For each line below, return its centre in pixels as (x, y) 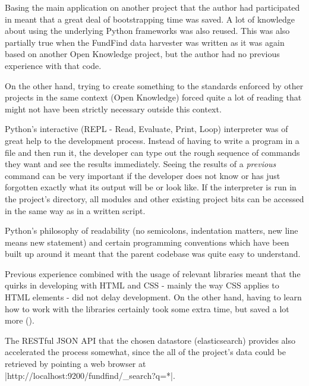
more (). (20, 320)
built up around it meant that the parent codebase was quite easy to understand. (153, 254)
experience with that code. (53, 65)
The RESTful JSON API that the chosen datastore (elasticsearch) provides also (150, 340)
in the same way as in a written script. (75, 210)
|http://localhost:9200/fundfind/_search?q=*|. (90, 375)
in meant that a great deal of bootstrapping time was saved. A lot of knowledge (150, 19)
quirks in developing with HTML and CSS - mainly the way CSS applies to (142, 285)
